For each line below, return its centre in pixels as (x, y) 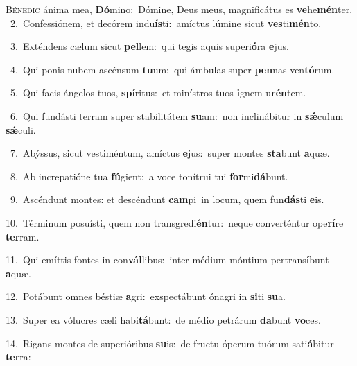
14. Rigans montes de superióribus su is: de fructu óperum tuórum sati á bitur (170, 343)
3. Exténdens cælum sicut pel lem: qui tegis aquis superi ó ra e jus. (149, 46)
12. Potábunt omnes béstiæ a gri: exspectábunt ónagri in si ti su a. (146, 296)
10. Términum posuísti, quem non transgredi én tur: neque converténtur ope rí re (175, 222)
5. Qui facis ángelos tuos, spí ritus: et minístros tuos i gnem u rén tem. (158, 93)
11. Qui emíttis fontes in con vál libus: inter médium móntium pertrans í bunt (167, 260)
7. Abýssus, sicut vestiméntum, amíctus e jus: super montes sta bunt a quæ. (170, 153)
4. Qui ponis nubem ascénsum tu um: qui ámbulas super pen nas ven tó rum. (172, 69)
